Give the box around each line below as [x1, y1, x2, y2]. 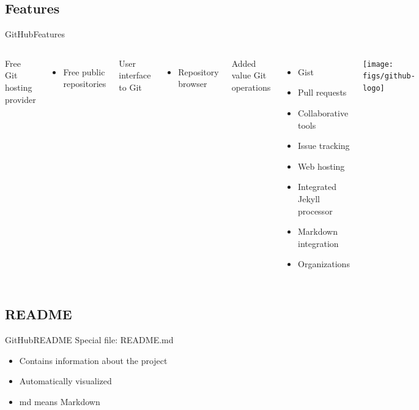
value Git [231, 69, 267, 82]
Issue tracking [298, 139, 350, 152]
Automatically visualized [19, 374, 112, 387]
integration [298, 237, 339, 249]
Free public [63, 65, 105, 78]
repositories [63, 77, 106, 90]
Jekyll [298, 192, 320, 205]
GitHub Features [5, 28, 65, 40]
